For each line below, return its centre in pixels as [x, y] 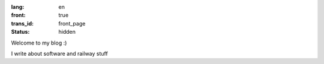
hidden [67, 32]
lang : [18, 7]
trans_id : [22, 23]
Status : [20, 32]
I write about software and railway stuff [59, 53]
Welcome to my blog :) [39, 43]
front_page [72, 23]
